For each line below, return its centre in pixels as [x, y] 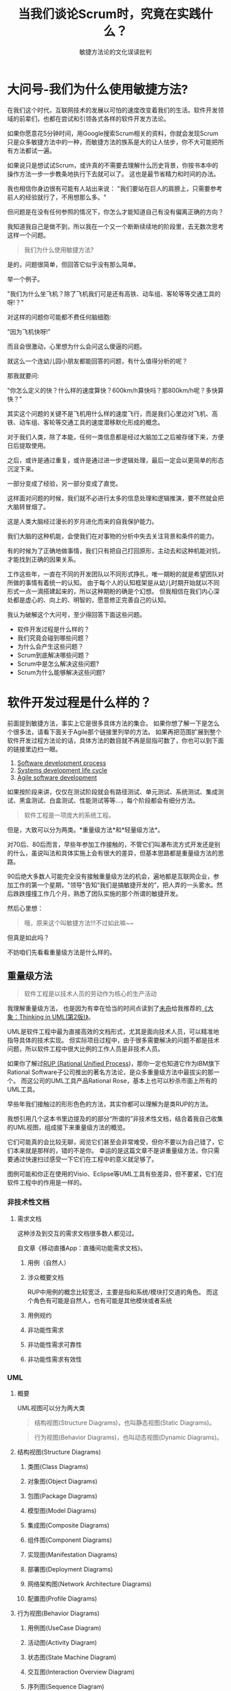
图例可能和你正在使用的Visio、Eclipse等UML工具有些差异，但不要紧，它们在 [115, 1174]
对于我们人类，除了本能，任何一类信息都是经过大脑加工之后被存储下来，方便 [115, 437]
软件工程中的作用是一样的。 [46, 1183]
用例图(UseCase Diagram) [64, 1628]
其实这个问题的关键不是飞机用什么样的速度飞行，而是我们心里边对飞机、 [109, 413]
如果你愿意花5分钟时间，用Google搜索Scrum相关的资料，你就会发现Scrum [113, 133]
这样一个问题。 [28, 235]
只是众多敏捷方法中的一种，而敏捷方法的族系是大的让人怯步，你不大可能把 [112, 141]
